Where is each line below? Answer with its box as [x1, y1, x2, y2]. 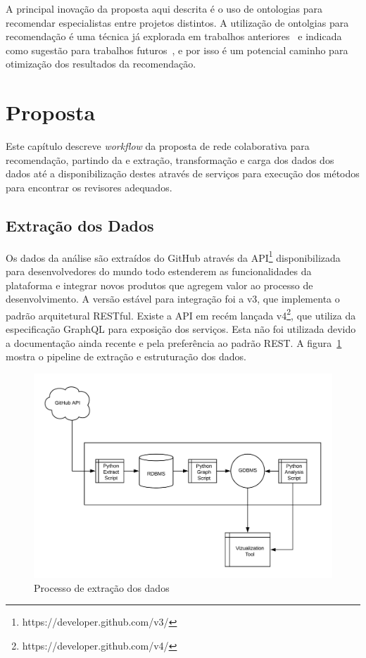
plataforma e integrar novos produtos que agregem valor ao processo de [6, 277, 313, 292]
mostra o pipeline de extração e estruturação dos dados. [6, 349, 246, 364]
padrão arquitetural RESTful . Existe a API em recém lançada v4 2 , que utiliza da [6, 305, 356, 322]
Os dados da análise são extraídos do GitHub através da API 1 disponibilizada [6, 248, 341, 265]
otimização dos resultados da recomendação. [6, 56, 196, 71]
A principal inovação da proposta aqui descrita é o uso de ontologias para [6, 1, 323, 15]
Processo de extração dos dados [34, 580, 170, 595]
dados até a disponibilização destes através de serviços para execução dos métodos [6, 166, 360, 181]
